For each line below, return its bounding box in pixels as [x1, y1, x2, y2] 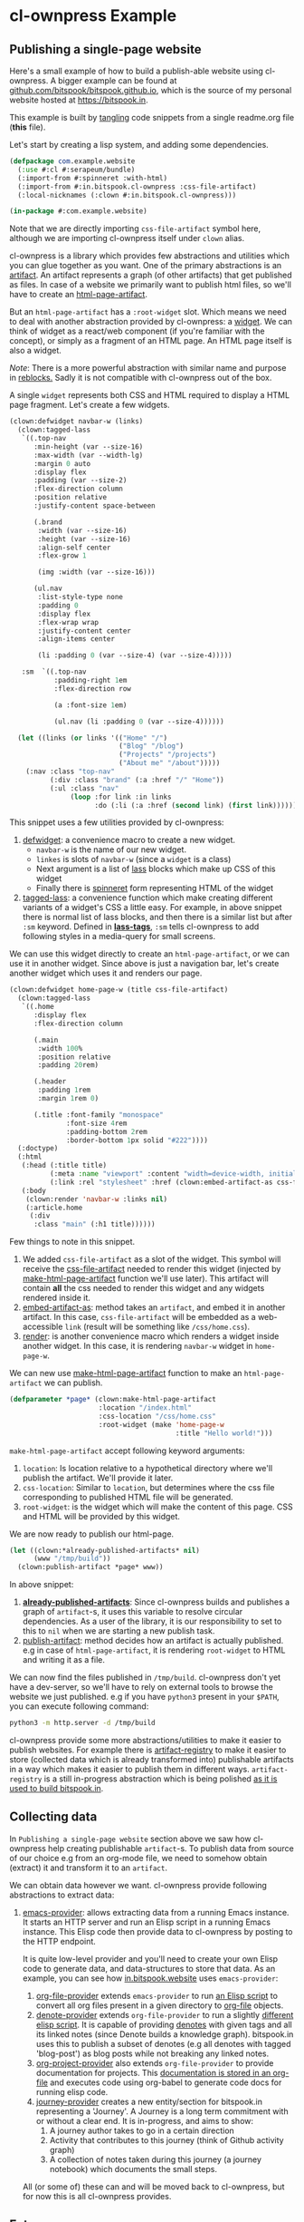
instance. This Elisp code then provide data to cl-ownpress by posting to [22, 1926, 293, 1936]
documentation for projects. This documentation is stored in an [35, 2067, 271, 2078]
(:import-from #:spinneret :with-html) [17, 173, 168, 182]
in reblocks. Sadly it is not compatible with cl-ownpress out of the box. [9, 373, 272, 383]
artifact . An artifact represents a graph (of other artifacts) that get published [9, 269, 292, 281]
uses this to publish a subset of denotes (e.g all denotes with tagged [35, 2038, 291, 2049]
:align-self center [37, 543, 111, 552]
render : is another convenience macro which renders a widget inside [22, 1331, 280, 1342]
